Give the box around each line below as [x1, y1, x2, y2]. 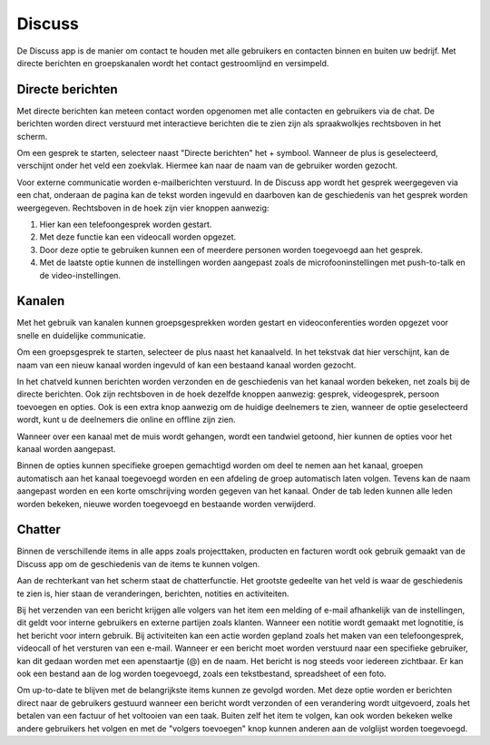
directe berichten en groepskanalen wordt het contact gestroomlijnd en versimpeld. [16, 57, 329, 68]
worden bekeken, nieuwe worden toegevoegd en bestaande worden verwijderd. [16, 498, 317, 509]
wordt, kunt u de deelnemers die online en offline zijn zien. [16, 414, 236, 426]
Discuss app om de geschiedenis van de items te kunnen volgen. [16, 558, 260, 569]
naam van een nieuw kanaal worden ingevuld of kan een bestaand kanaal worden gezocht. [16, 359, 357, 370]
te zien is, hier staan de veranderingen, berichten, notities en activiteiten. [16, 588, 289, 599]
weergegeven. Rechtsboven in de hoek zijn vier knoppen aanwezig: [16, 202, 269, 213]
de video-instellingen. [39, 270, 122, 280]
